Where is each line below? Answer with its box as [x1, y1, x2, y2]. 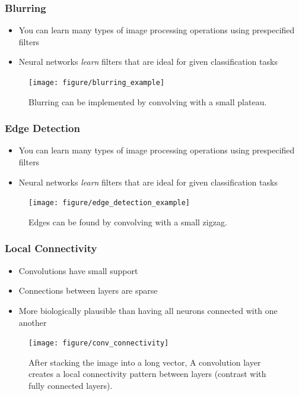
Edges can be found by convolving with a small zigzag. [28, 215, 227, 228]
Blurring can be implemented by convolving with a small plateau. [28, 95, 267, 108]
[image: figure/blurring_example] [28, 78, 165, 87]
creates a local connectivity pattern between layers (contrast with [28, 367, 266, 380]
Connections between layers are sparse [18, 284, 158, 297]
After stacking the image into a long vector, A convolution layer [28, 356, 261, 368]
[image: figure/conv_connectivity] [28, 339, 169, 348]
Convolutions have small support [18, 264, 138, 276]
